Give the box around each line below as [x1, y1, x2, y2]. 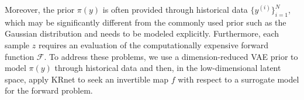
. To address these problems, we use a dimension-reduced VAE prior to [44, 50, 298, 62]
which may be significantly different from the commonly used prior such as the [5, 16, 286, 28]
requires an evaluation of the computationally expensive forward [38, 38, 269, 51]
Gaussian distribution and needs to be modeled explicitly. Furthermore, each [5, 27, 279, 40]
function [5, 50, 34, 62]
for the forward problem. [5, 84, 93, 97]
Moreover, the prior [5, 3, 75, 15]
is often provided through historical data [102, 3, 248, 15]
